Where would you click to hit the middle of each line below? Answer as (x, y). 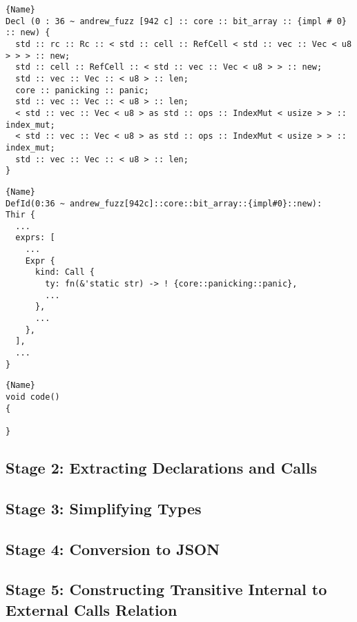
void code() (33, 397)
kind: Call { (65, 272)
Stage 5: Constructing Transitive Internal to (166, 589)
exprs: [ (35, 238)
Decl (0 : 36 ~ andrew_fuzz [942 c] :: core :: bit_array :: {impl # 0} (176, 21)
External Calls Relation (91, 609)
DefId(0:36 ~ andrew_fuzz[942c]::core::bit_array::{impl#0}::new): (164, 203)
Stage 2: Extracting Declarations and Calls (161, 468)
